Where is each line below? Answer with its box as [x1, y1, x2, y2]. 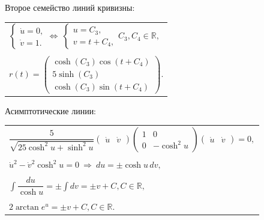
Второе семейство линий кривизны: [5, 1, 135, 13]
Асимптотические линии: [5, 104, 97, 117]
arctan [15, 203, 39, 212]
